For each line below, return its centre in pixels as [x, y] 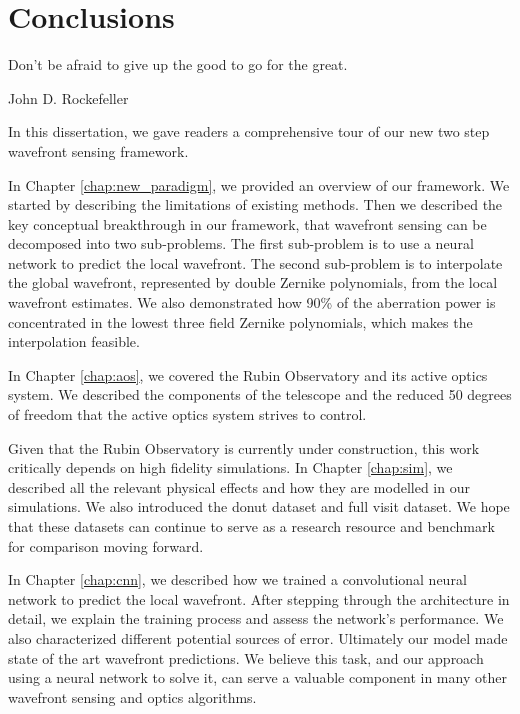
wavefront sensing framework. [98, 150]
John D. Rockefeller [68, 97]
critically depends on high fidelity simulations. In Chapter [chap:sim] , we [230, 467]
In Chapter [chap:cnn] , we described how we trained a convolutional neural [237, 579]
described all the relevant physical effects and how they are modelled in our [239, 486]
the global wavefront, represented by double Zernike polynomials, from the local [253, 282]
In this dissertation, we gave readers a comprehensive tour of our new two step [249, 131]
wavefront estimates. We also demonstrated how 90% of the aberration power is [252, 302]
